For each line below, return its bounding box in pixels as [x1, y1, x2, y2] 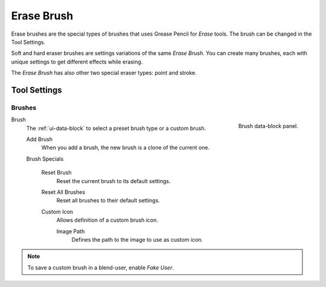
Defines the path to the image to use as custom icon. [71, 236, 203, 243]
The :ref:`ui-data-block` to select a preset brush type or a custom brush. [26, 124, 206, 132]
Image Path [56, 227, 85, 235]
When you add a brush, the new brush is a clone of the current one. [41, 144, 210, 151]
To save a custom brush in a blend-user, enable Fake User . [27, 263, 174, 271]
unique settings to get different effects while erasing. [11, 58, 143, 65]
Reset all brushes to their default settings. [56, 197, 160, 204]
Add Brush [26, 136, 53, 143]
